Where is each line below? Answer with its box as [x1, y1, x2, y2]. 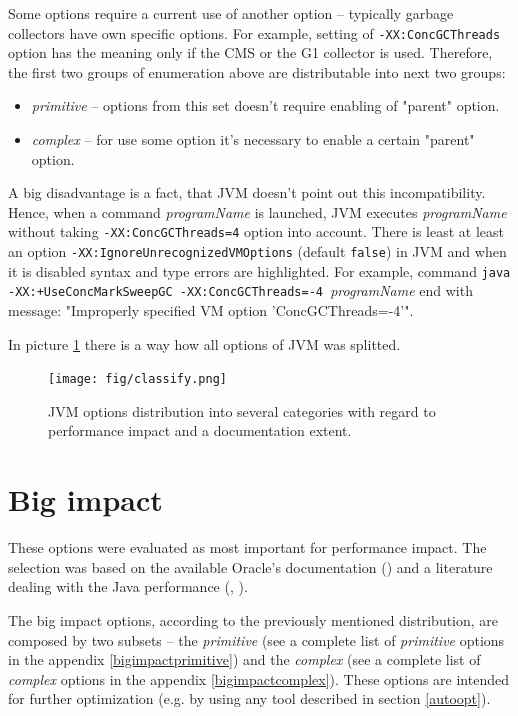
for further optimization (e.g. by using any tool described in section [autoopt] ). [8, 688, 491, 709]
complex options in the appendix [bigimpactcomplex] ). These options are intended [8, 668, 509, 689]
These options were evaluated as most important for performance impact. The [8, 537, 487, 558]
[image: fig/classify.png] [48, 372, 227, 387]
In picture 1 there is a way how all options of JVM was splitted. [8, 333, 401, 354]
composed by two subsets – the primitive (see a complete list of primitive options [8, 629, 505, 650]
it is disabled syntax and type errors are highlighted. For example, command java [8, 260, 511, 281]
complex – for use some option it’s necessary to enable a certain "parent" [31, 129, 475, 150]
